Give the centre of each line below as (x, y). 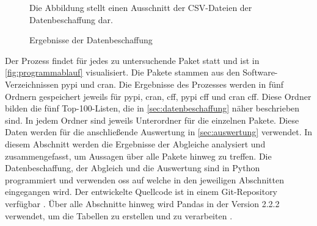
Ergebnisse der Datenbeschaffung (91, 40)
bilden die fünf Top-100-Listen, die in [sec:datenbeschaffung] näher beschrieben (152, 108)
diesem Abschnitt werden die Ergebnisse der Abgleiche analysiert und (135, 143)
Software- (260, 72)
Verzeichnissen (32, 84)
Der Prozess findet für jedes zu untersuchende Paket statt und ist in (132, 60)
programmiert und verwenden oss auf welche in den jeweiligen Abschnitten (144, 179)
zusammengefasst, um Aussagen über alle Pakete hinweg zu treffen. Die (138, 156)
